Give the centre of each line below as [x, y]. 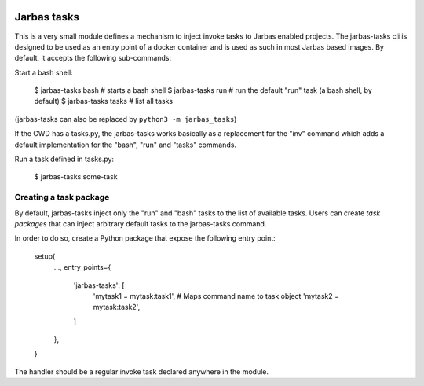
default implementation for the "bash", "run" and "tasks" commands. [126, 145]
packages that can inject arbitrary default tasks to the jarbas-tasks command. [141, 223]
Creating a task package [62, 197]
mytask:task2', [117, 307]
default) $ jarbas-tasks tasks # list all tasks [103, 101]
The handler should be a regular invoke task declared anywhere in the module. [142, 371]
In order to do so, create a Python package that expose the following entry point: [145, 238]
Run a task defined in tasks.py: [64, 159]
